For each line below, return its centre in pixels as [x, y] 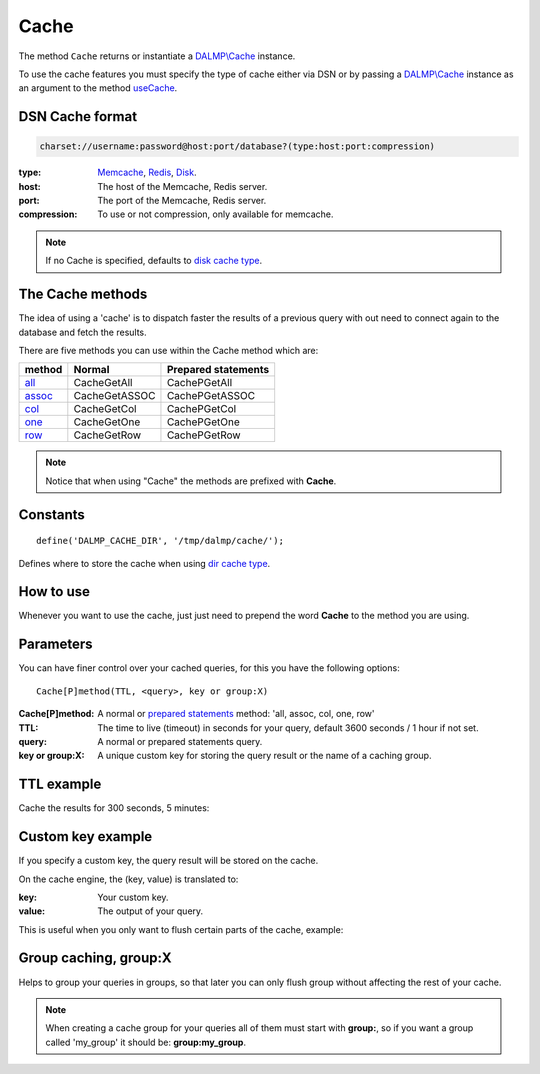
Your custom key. [133, 897]
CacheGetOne [107, 422]
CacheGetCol [105, 409]
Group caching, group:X [95, 958]
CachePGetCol [201, 409]
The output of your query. [150, 911]
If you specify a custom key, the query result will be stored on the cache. [168, 861]
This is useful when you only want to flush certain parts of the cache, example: [181, 929]
